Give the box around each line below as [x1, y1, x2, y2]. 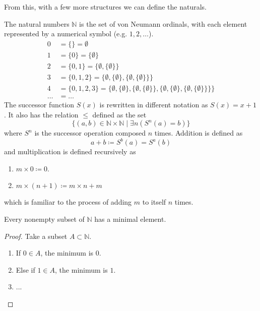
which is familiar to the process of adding [4, 197, 132, 207]
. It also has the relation [4, 109, 79, 119]
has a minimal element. [94, 214, 166, 224]
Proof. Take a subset [4, 230, 68, 241]
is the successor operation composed [34, 128, 146, 138]
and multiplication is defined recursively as [4, 146, 136, 157]
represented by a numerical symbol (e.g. [4, 28, 127, 39]
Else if [16, 264, 35, 275]
